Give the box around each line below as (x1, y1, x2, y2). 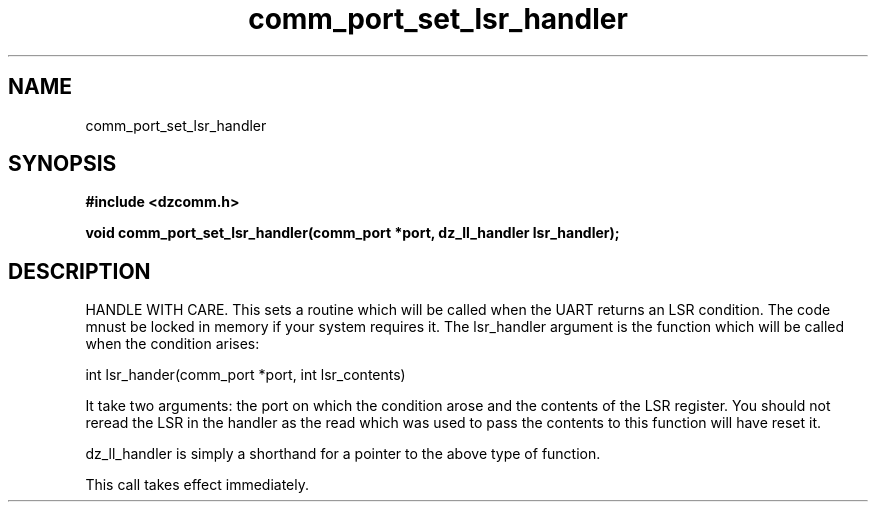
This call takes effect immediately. (85, 476, 310, 494)
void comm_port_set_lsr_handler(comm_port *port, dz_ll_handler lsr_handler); (85, 224, 620, 242)
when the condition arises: (85, 335, 260, 353)
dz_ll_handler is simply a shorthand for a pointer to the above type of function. (85, 445, 601, 463)
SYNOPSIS (8, 151, 117, 177)
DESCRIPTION (8, 258, 151, 284)
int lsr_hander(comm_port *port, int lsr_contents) (85, 366, 406, 384)
